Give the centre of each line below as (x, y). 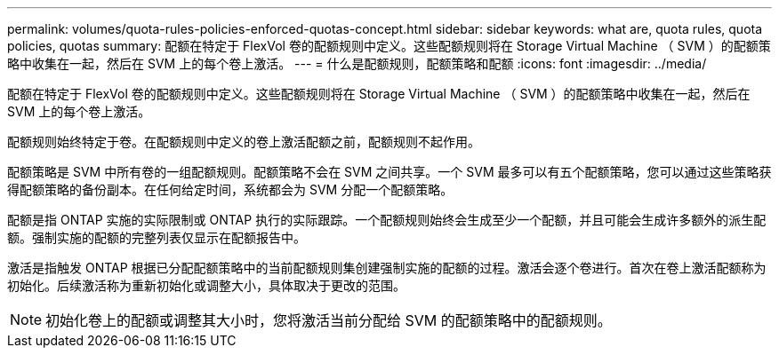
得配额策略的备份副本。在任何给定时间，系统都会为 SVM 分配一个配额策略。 (230, 189)
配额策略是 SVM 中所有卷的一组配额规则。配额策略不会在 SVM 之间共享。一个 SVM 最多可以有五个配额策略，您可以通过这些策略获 (389, 172)
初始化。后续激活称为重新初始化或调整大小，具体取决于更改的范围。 (206, 285)
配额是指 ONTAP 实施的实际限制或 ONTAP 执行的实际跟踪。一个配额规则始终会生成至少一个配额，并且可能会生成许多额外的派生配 (387, 220)
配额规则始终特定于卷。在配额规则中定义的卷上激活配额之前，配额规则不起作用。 (244, 142)
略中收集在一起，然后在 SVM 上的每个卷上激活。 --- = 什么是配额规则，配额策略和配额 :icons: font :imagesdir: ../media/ (357, 63)
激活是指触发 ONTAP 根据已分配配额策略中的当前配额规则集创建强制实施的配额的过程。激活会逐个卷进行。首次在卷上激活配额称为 (387, 268)
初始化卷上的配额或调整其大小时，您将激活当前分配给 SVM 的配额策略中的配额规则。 (329, 320)
